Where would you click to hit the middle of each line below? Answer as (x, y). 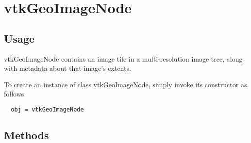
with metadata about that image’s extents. (67, 68)
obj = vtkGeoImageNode (47, 109)
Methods (26, 135)
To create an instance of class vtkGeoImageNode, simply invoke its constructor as (125, 84)
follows (14, 94)
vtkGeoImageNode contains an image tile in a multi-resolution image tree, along (123, 58)
